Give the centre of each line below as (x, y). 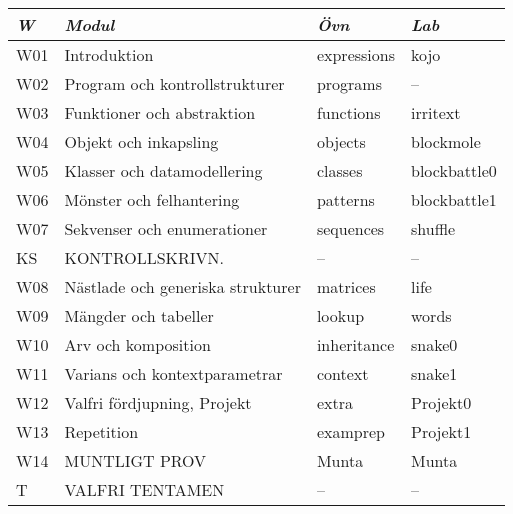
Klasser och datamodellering (163, 170)
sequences (350, 228)
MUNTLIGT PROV (135, 460)
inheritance (355, 344)
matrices (346, 286)
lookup (340, 315)
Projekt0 (441, 402)
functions (348, 112)
